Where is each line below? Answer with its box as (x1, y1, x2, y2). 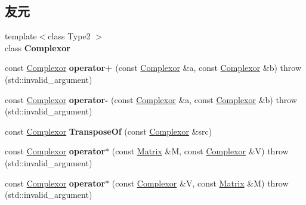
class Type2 (48, 30, 91, 42)
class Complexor (5, 41, 70, 54)
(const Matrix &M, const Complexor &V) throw (112, 145, 289, 157)
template (5, 30, 37, 42)
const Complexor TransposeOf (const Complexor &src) (5, 125, 212, 137)
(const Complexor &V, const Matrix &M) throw (112, 176, 289, 189)
